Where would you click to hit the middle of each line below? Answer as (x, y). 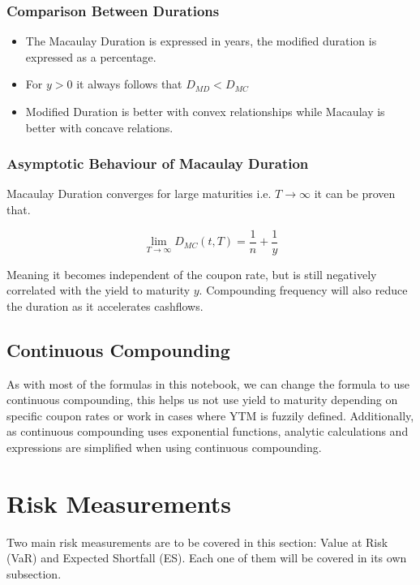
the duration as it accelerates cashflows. (105, 305)
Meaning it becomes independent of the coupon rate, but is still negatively (192, 274)
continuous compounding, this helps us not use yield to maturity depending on (202, 400)
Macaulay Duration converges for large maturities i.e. (139, 194)
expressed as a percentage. (91, 56)
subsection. (34, 573)
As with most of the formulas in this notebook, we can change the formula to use (208, 383)
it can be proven (355, 194)
